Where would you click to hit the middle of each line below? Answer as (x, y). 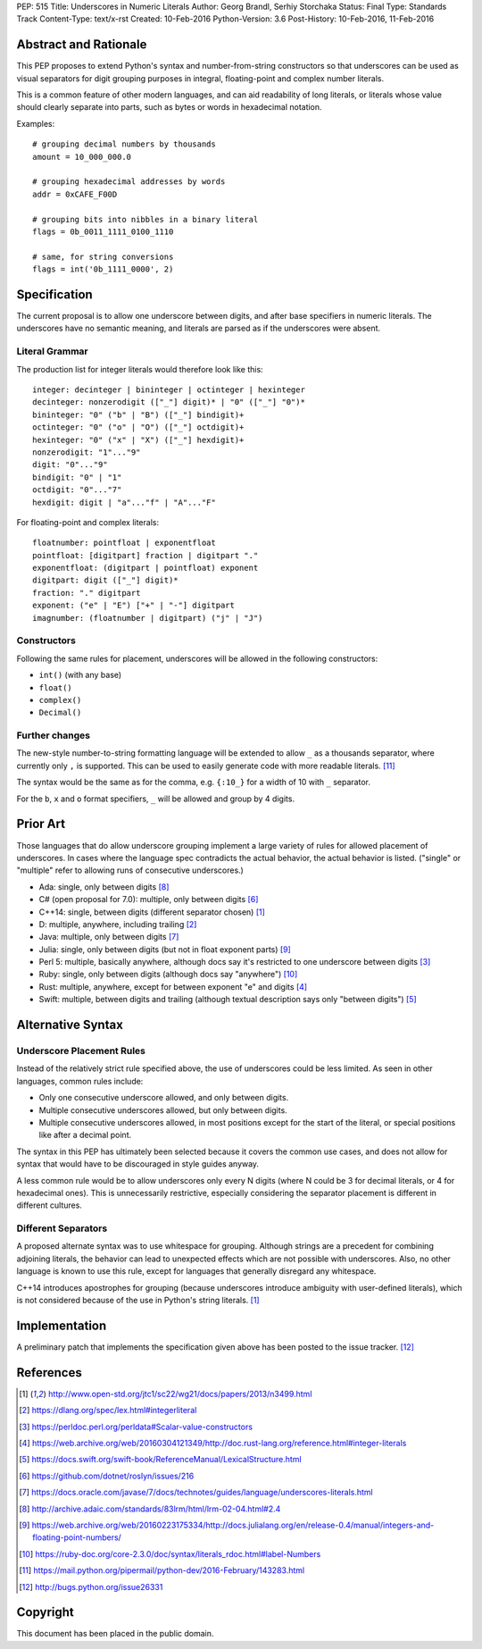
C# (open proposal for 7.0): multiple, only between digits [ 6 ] (149, 900)
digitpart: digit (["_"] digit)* (105, 580)
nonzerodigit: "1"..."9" (87, 452)
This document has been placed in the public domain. (115, 1634)
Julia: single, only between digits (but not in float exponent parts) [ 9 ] (165, 949)
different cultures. (49, 1205)
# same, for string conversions (103, 256)
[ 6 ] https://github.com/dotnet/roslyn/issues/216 (107, 1476)
